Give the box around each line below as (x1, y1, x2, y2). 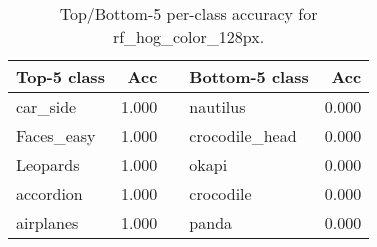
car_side (16, 95, 77, 118)
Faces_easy (16, 124, 96, 147)
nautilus (189, 95, 246, 118)
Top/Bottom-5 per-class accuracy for (59, 2, 318, 25)
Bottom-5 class (189, 65, 309, 88)
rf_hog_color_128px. (112, 25, 265, 48)
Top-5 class (16, 65, 105, 88)
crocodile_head (189, 124, 297, 147)
